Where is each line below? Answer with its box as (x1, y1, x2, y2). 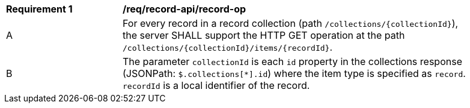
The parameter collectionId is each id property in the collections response (123, 55, 462, 67)
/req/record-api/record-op (123, 3, 246, 15)
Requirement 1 (6, 3, 73, 15)
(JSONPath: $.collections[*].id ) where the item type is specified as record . (123, 67, 466, 79)
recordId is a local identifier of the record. (123, 79, 310, 91)
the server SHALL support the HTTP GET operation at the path (123, 29, 405, 41)
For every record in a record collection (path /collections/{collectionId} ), (123, 17, 459, 29)
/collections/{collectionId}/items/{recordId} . (123, 41, 332, 53)
